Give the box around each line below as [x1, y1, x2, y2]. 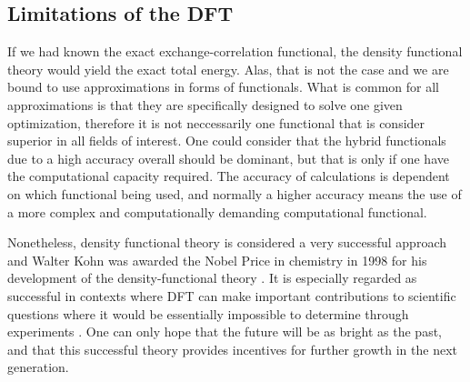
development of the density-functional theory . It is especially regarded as [7, 268, 417, 287]
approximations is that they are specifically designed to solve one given [7, 95, 403, 114]
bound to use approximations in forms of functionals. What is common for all [7, 77, 439, 96]
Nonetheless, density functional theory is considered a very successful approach [7, 233, 446, 252]
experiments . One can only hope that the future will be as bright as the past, [7, 322, 442, 341]
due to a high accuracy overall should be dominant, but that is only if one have [7, 148, 449, 167]
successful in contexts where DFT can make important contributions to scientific [7, 286, 456, 305]
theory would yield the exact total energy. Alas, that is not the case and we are [7, 59, 449, 78]
